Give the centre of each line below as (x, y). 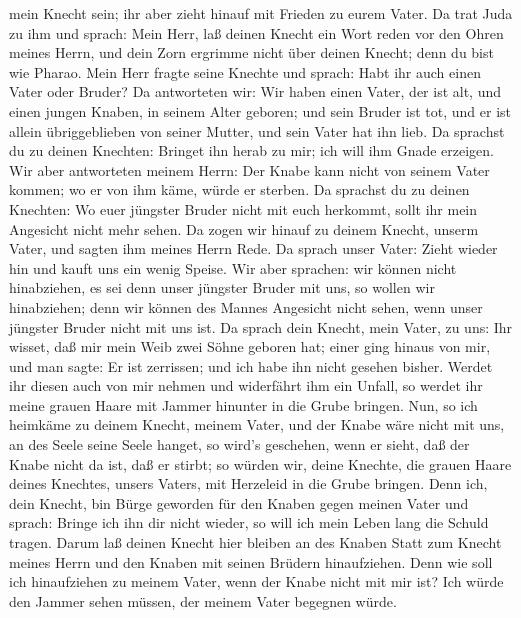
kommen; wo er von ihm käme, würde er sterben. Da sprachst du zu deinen (239, 189)
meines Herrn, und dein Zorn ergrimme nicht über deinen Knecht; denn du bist (251, 52)
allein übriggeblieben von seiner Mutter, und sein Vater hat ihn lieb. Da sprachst (257, 130)
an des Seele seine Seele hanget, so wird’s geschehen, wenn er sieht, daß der (239, 444)
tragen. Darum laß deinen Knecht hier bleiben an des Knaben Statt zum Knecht (255, 542)
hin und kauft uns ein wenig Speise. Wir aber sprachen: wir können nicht (233, 267)
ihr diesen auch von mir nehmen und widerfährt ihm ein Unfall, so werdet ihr (246, 385)
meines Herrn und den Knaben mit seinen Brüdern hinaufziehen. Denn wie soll (251, 561)
